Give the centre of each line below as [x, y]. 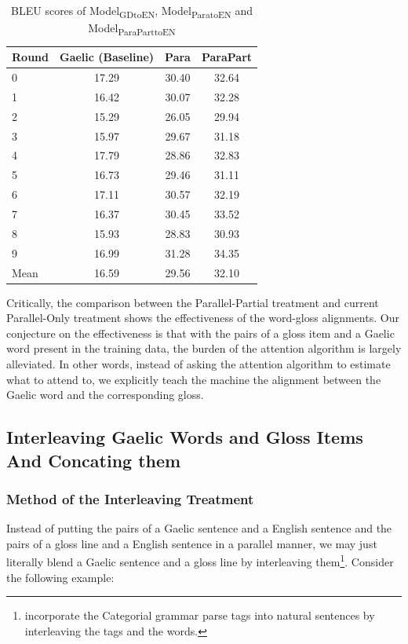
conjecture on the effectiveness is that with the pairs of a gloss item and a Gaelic [200, 333]
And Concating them [94, 460]
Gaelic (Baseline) [107, 57]
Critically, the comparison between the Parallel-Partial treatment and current [193, 302]
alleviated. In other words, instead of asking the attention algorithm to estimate [199, 364]
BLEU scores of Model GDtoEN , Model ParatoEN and [132, 11]
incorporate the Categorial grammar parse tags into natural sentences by [200, 615]
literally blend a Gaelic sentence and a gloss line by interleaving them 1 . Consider [200, 561]
